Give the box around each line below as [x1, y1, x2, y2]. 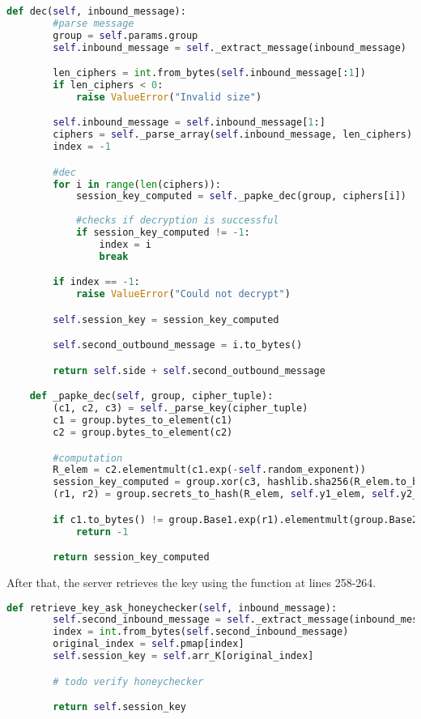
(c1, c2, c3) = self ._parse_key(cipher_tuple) [53, 402, 308, 415]
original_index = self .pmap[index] [53, 638, 245, 650]
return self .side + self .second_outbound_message [53, 364, 325, 377]
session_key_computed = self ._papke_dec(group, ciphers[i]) [75, 190, 406, 202]
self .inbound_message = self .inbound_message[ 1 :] [53, 117, 325, 129]
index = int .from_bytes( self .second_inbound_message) [53, 626, 349, 638]
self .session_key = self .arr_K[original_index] [53, 650, 314, 662]
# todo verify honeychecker [53, 675, 204, 687]
